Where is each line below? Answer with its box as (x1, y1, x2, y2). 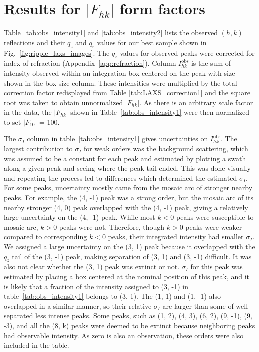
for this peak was (190, 261, 243, 272)
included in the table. (4, 340, 69, 350)
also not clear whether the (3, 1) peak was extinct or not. (4, 261, 180, 272)
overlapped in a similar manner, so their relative (4, 300, 152, 311)
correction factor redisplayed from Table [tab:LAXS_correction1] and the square (4, 87, 251, 98)
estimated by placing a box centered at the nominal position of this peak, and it (4, 271, 250, 281)
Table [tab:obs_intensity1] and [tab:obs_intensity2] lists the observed (4, 27, 218, 38)
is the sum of (191, 58, 231, 68)
